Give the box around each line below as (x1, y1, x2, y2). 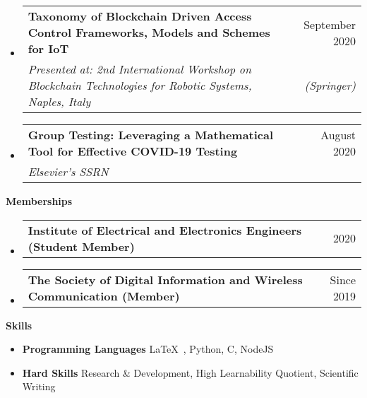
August (320, 127, 356, 143)
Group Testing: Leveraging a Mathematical (28, 127, 274, 143)
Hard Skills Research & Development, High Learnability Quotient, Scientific (22, 365, 359, 380)
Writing (22, 379, 56, 394)
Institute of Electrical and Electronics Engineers (28, 221, 302, 238)
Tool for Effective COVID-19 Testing (28, 143, 238, 159)
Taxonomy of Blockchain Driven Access (28, 8, 252, 24)
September (303, 16, 356, 33)
